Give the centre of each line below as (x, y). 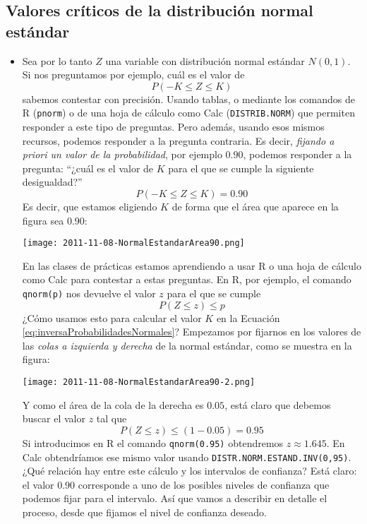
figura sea (43, 220)
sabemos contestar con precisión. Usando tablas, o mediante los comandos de (188, 99)
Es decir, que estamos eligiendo (90, 206)
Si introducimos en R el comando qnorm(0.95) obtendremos (153, 442)
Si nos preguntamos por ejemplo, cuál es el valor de (133, 75)
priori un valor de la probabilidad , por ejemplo (122, 154)
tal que (112, 418)
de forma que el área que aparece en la (255, 206)
